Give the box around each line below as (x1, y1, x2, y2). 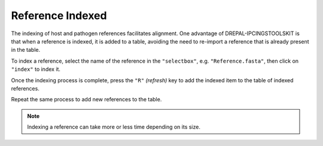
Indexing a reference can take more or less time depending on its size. (27, 123, 200, 131)
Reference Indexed (11, 9, 107, 22)
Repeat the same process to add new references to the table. (11, 96, 162, 103)
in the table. (11, 46, 41, 54)
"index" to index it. (11, 66, 61, 73)
